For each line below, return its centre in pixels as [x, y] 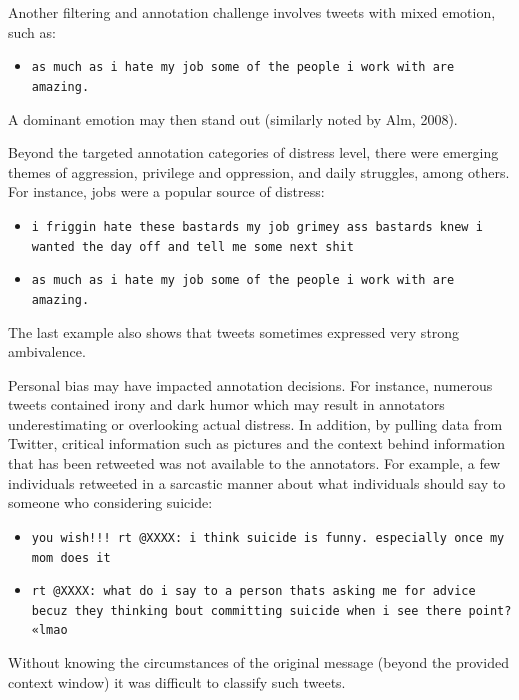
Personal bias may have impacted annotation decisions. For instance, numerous [250, 384]
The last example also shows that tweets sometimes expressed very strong [234, 331]
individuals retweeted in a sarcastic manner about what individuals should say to [257, 482]
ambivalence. [47, 351]
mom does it [71, 557]
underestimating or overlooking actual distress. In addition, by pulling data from [255, 423]
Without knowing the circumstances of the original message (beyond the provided [258, 662]
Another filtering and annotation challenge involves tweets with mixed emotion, [252, 12]
